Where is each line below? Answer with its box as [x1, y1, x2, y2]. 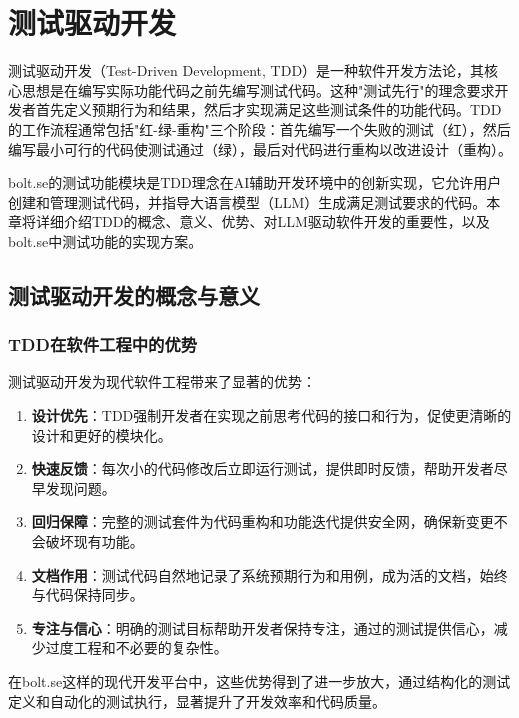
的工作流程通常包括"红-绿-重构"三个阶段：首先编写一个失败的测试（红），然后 [8, 118, 511, 139]
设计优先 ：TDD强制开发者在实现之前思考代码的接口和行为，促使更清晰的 [31, 405, 512, 426]
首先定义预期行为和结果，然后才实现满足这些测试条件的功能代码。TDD [35, 99, 502, 120]
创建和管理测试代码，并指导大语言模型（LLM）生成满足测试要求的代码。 [8, 191, 487, 212]
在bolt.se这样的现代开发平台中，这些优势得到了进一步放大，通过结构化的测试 [8, 671, 511, 691]
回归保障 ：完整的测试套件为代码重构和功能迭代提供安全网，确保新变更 [31, 511, 494, 532]
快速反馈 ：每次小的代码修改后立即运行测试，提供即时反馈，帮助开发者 [31, 458, 494, 479]
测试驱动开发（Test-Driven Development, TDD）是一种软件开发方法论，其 [8, 60, 485, 81]
